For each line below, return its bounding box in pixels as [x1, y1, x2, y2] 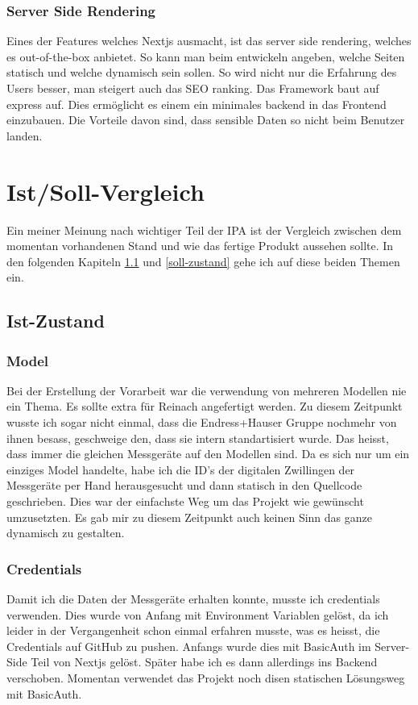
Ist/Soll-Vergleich [6, 174, 205, 207]
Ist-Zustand [6, 308, 105, 333]
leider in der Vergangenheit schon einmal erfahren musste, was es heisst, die [6, 622, 380, 639]
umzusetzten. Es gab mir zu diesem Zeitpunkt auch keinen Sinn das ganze [6, 508, 372, 525]
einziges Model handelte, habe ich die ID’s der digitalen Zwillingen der [6, 461, 355, 478]
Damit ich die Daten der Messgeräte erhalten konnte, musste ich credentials [6, 590, 380, 607]
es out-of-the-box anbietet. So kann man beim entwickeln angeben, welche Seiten [6, 48, 405, 65]
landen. [6, 127, 43, 144]
